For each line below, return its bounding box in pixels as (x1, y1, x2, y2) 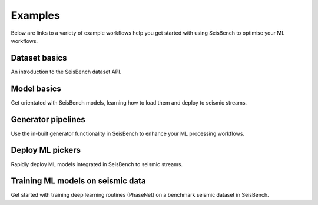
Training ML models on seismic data (11, 176, 146, 186)
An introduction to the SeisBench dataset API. (11, 68, 122, 75)
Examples (11, 9, 60, 22)
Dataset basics (11, 53, 67, 63)
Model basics (11, 83, 62, 93)
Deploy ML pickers (11, 145, 81, 155)
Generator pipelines (11, 115, 85, 125)
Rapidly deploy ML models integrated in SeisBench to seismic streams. (11, 160, 183, 167)
